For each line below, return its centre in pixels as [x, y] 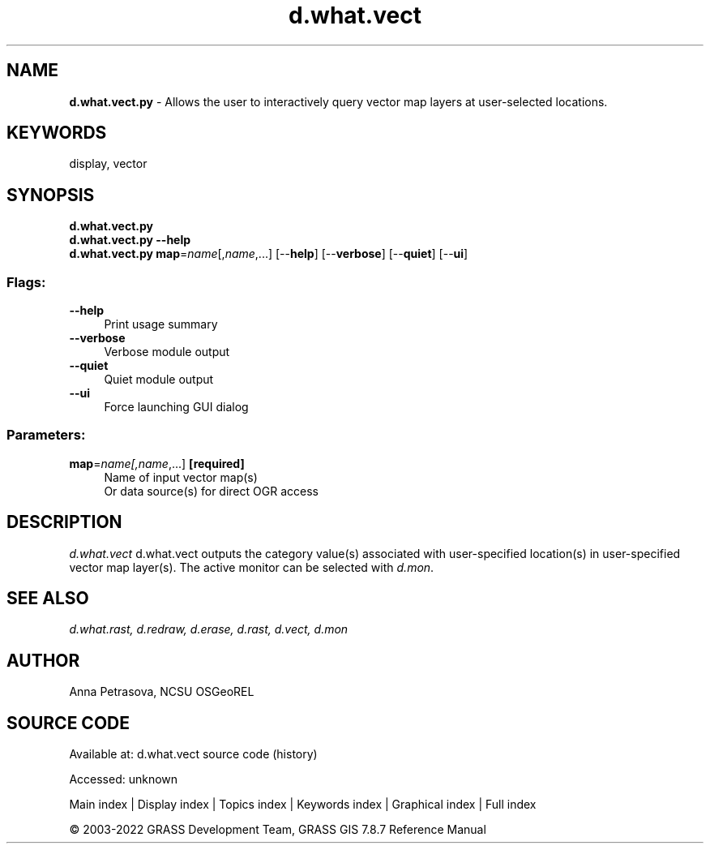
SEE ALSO [48, 599]
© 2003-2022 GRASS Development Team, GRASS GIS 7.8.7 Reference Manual [278, 830]
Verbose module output [167, 352]
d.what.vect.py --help [130, 240]
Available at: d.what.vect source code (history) [193, 754]
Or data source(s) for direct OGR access [211, 491]
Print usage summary [161, 324]
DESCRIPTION [64, 522]
